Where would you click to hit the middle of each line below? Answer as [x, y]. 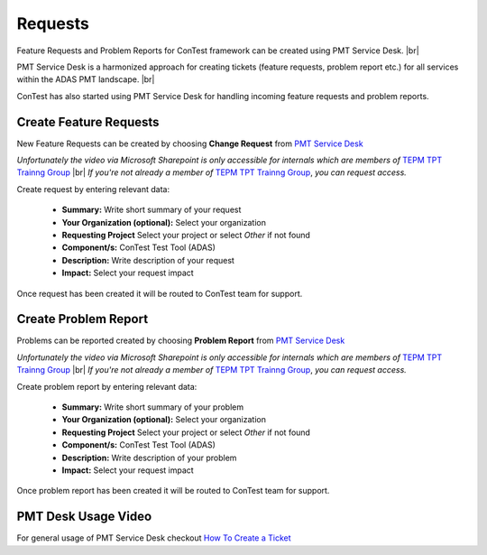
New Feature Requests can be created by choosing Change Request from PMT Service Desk [190, 143]
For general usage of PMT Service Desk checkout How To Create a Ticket [154, 538]
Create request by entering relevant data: [93, 189]
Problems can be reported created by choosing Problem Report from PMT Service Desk [181, 341]
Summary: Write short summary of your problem [152, 407]
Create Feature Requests [88, 122]
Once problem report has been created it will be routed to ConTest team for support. [173, 491]
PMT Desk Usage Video [84, 517]
